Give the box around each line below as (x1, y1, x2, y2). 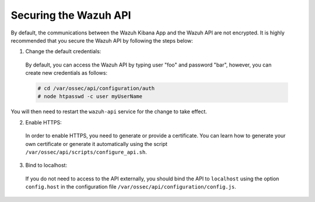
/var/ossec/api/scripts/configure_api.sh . (25, 149, 147, 156)
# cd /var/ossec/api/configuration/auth (37, 85, 155, 92)
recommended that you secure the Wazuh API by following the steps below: (10, 37, 194, 44)
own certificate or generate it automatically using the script (25, 140, 167, 147)
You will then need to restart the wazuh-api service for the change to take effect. (10, 108, 207, 115)
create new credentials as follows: (25, 69, 108, 76)
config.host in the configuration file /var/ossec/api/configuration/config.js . (25, 183, 236, 190)
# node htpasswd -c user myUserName (37, 93, 143, 100)
